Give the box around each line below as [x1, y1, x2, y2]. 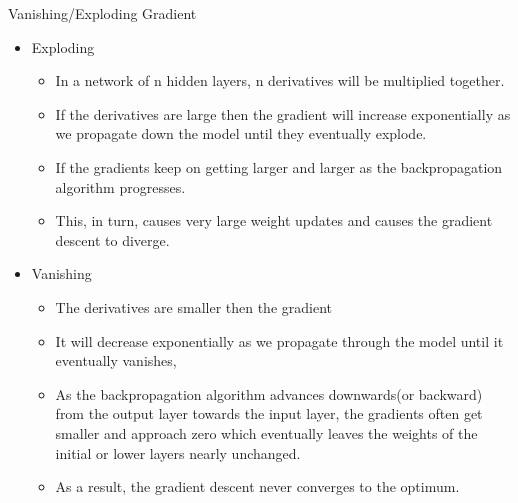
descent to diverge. [55, 229, 170, 250]
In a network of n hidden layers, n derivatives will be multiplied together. [55, 70, 505, 91]
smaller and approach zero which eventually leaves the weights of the [55, 422, 478, 443]
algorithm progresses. [55, 176, 186, 197]
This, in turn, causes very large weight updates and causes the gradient [55, 210, 493, 231]
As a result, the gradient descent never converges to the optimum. [55, 476, 460, 497]
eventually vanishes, [55, 350, 177, 371]
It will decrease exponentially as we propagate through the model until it [55, 330, 504, 351]
